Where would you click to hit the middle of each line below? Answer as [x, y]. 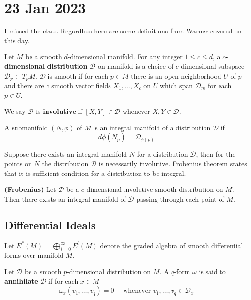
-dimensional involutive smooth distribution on [154, 189]
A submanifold [26, 127]
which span [176, 85]
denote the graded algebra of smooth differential [172, 245]
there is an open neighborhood [176, 75]
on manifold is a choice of [135, 66]
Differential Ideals [50, 225]
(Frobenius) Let [30, 189]
